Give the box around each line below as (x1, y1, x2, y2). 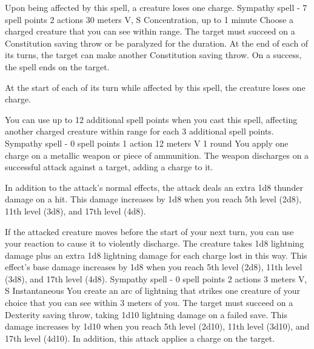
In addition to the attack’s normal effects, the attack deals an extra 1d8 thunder (5, 181, 303, 193)
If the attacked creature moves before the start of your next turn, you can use (5, 225, 294, 238)
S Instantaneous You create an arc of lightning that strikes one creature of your (5, 284, 301, 297)
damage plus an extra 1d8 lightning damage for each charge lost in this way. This (5, 248, 307, 261)
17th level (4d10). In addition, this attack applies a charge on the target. (5, 331, 275, 344)
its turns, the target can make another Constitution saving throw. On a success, (5, 48, 302, 61)
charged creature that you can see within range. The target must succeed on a (5, 25, 295, 38)
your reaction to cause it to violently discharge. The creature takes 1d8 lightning (5, 237, 304, 250)
